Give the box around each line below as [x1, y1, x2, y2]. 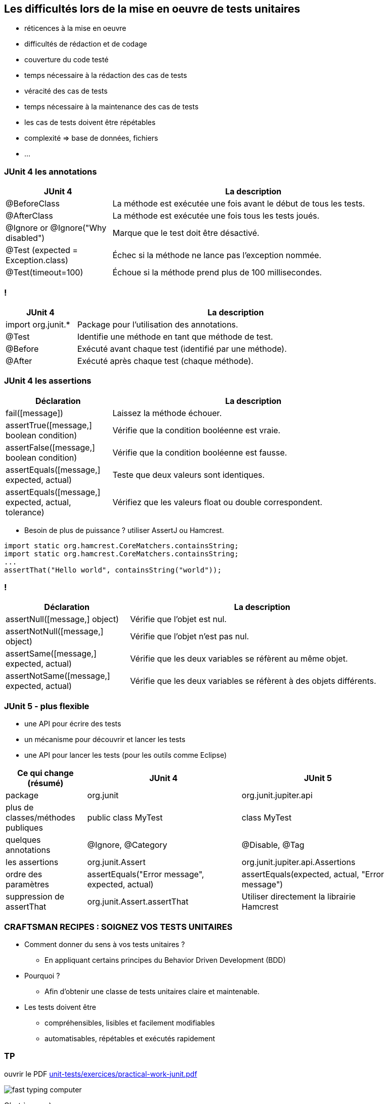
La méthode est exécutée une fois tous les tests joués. [112, 211, 320, 221]
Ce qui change [17, 768, 74, 779]
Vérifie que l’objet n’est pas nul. [130, 631, 249, 642]
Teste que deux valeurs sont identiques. [112, 469, 265, 480]
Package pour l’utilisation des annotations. [77, 319, 238, 330]
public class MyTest [87, 812, 163, 823]
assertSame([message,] [6, 648, 97, 659]
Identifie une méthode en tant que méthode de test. [77, 331, 273, 342]
